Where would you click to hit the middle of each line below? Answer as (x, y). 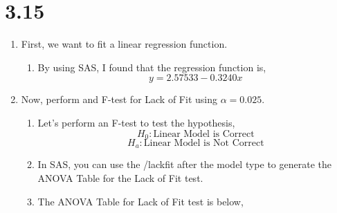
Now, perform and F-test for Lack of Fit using (119, 99)
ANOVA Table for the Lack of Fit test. (120, 178)
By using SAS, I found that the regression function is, (152, 67)
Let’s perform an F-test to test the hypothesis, (136, 122)
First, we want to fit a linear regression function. (124, 44)
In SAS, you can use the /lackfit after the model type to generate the (185, 164)
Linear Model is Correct (204, 134)
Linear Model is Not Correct (204, 143)
